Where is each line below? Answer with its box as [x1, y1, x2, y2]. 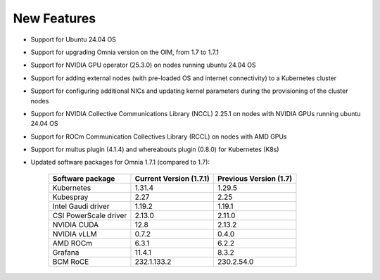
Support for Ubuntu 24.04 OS [30, 35, 116, 44]
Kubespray [52, 192, 89, 202]
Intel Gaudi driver [52, 201, 110, 211]
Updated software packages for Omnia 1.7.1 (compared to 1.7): [30, 158, 210, 167]
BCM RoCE [52, 257, 89, 267]
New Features [13, 11, 96, 26]
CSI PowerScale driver [52, 210, 127, 220]
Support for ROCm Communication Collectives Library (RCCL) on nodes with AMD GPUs [30, 132, 287, 141]
